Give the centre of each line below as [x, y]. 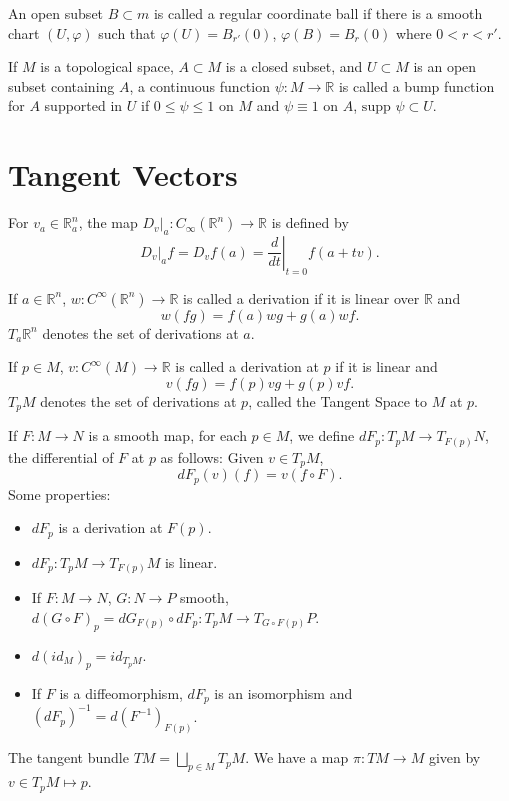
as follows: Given [212, 456]
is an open [445, 66]
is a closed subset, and [294, 66]
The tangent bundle [68, 757]
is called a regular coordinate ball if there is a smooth [318, 13]
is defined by [310, 222]
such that [127, 32]
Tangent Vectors [123, 174]
